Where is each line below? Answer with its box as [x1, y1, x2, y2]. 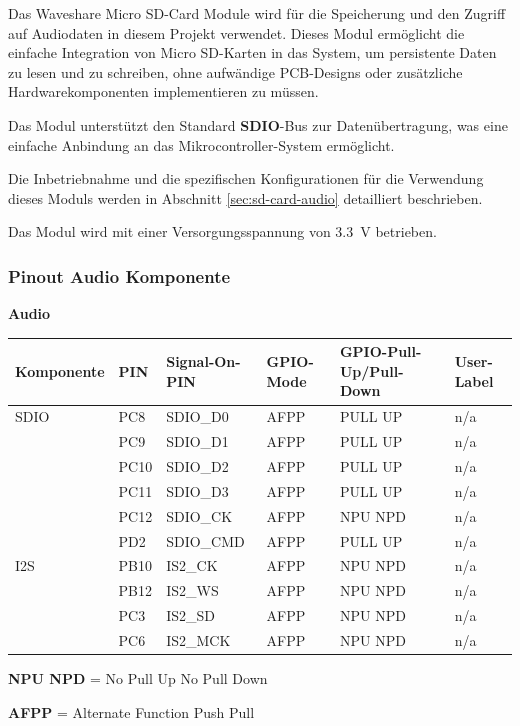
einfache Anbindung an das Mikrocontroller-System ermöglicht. [8, 134, 395, 155]
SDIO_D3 [166, 480, 229, 501]
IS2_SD [166, 605, 216, 626]
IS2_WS [166, 580, 219, 601]
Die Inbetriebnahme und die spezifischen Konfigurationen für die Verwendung [8, 168, 484, 189]
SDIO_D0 [166, 406, 229, 427]
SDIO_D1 [166, 431, 229, 452]
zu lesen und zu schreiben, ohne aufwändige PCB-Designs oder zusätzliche [8, 61, 463, 82]
